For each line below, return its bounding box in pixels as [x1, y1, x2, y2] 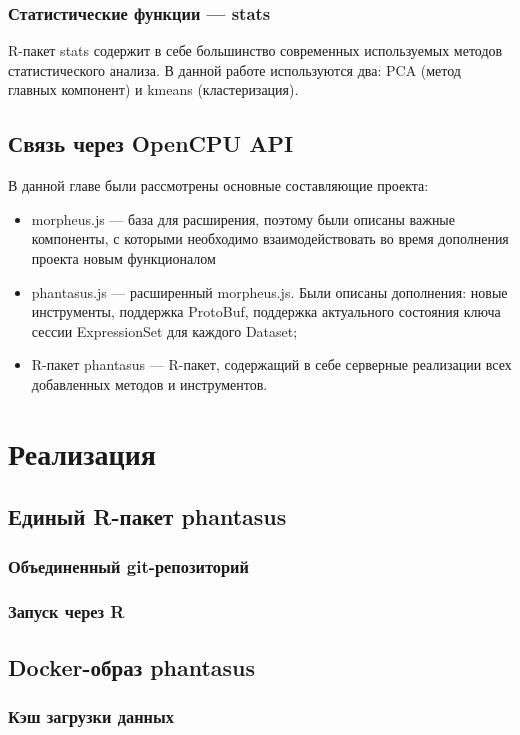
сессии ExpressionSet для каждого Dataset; [31, 320, 298, 341]
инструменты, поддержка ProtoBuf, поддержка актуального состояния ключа [31, 301, 501, 322]
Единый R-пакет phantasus [8, 501, 287, 532]
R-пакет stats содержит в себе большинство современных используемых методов [8, 40, 503, 61]
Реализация [8, 432, 156, 473]
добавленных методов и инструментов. [31, 373, 268, 394]
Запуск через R [8, 599, 125, 624]
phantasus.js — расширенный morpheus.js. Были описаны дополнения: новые [31, 281, 508, 302]
